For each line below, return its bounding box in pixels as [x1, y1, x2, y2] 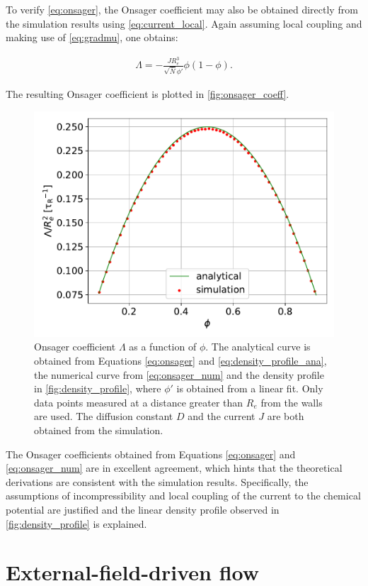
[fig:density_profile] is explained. [6, 516, 147, 531]
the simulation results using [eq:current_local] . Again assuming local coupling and [6, 16, 362, 31]
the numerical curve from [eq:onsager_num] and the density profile [34, 367, 324, 382]
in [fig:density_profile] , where [34, 381, 161, 396]
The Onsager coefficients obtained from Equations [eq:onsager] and [6, 446, 296, 461]
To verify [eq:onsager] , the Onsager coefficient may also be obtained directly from [6, 2, 358, 16]
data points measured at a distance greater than [34, 394, 243, 409]
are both [267, 409, 304, 424]
